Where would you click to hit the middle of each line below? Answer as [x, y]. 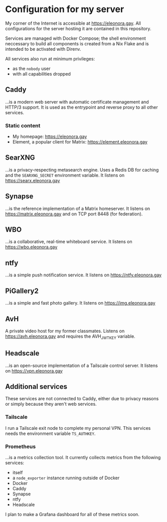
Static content [23, 125]
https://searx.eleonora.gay [33, 180]
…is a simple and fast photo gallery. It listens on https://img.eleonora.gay [80, 303]
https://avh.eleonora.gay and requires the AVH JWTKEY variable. [70, 337]
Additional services [36, 386]
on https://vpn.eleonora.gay [34, 370]
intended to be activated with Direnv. [43, 49]
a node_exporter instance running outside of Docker [66, 478]
